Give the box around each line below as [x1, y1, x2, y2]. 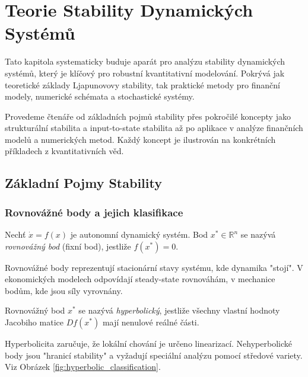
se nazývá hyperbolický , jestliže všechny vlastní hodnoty [78, 304, 280, 317]
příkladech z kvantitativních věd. [5, 145, 124, 157]
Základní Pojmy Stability [5, 174, 162, 192]
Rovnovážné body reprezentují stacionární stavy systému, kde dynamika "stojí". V [5, 261, 303, 273]
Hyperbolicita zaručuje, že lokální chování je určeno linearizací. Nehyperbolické [5, 337, 292, 350]
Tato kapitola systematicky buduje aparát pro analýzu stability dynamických [5, 55, 285, 68]
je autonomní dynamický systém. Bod [70, 228, 208, 241]
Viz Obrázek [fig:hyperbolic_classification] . [5, 360, 161, 373]
